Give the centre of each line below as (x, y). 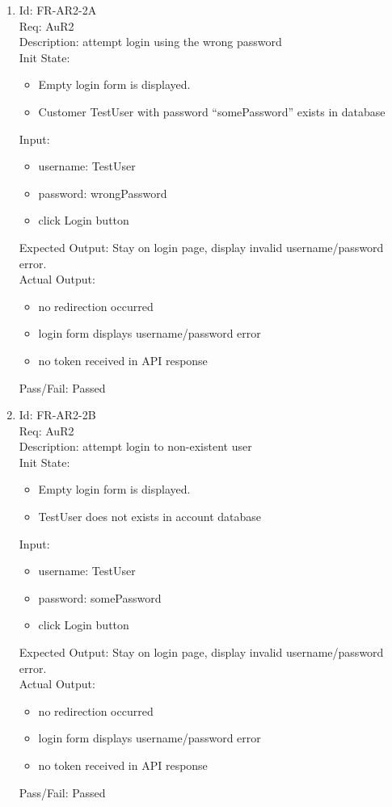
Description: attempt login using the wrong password (150, 42)
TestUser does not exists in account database (150, 517)
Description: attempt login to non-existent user (135, 446)
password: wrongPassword (103, 193)
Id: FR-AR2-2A (58, 10)
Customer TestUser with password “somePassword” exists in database (212, 111)
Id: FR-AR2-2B (57, 415)
